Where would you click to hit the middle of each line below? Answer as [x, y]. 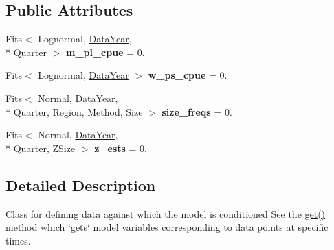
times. [18, 240]
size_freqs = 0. [197, 111]
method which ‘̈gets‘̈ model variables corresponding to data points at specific [167, 227]
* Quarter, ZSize [41, 148]
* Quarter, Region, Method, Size [74, 111]
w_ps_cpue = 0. [188, 75]
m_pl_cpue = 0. [105, 52]
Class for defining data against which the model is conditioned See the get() [166, 213]
